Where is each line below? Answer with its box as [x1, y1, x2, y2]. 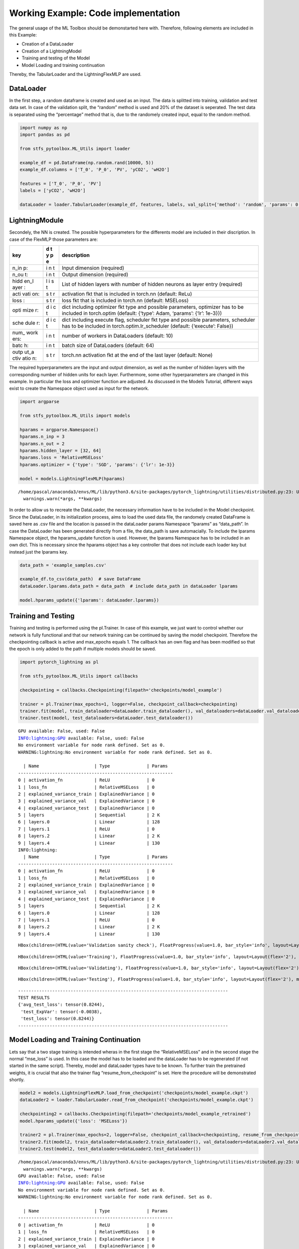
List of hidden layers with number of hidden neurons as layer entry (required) [61, 281, 243, 288]
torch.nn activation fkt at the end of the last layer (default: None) [61, 352, 213, 359]
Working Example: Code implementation [9, 7, 180, 18]
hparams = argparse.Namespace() [19, 427, 99, 432]
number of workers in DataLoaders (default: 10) [61, 332, 173, 339]
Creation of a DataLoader [21, 41, 74, 47]
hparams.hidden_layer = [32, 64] [19, 448, 102, 454]
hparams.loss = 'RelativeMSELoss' [19, 455, 104, 461]
